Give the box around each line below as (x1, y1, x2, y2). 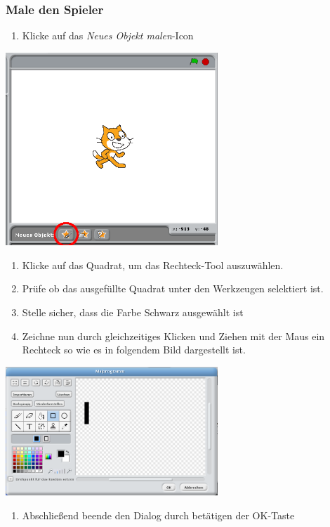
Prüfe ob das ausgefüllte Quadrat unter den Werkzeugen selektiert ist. (22, 281, 324, 296)
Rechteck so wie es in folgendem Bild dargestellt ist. (22, 342, 246, 357)
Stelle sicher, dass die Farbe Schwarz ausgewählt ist (22, 305, 244, 320)
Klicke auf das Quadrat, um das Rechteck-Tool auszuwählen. (22, 257, 284, 272)
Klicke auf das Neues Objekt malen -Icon (22, 28, 194, 43)
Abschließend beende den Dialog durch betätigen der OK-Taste (22, 508, 295, 522)
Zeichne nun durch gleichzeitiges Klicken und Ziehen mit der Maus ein (22, 328, 325, 343)
